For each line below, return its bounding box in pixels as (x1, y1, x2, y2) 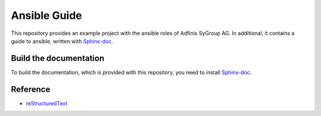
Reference (11, 84, 51, 94)
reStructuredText (26, 99, 68, 107)
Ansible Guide (11, 9, 83, 22)
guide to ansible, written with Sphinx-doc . (11, 37, 114, 44)
